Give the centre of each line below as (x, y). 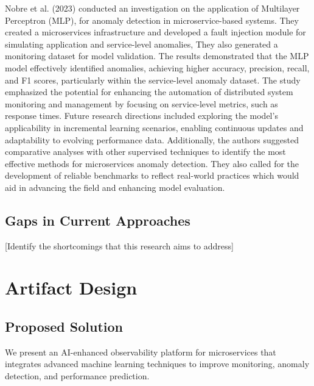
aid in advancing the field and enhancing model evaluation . (115, 187)
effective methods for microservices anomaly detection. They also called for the (152, 163)
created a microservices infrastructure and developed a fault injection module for (155, 32)
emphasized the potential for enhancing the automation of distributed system (149, 92)
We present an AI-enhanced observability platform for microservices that (141, 352)
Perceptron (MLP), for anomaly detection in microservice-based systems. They (152, 20)
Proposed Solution (64, 327)
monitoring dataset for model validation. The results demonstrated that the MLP (157, 56)
